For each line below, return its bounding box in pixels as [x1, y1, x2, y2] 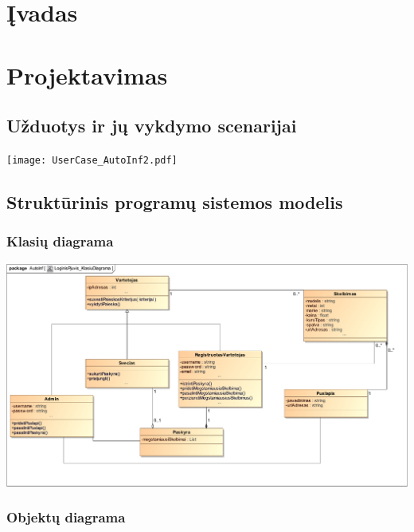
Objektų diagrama [6, 507, 126, 527]
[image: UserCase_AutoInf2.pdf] [6, 154, 178, 166]
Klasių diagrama [6, 231, 114, 251]
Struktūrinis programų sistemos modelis [6, 190, 343, 214]
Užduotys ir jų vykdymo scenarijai [6, 113, 297, 138]
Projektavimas [6, 58, 168, 91]
